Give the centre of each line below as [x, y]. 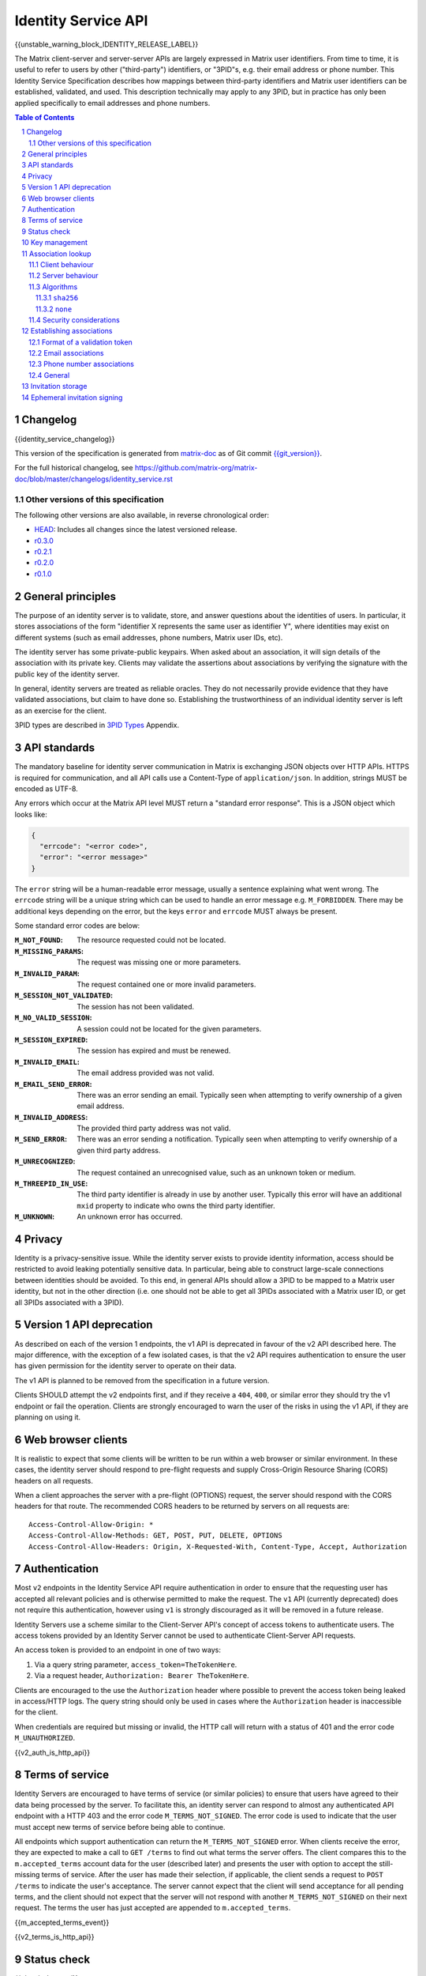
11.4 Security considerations [74, 319]
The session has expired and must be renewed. [154, 1050]
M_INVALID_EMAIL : [47, 1062]
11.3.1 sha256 [57, 298]
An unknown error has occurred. [130, 1216]
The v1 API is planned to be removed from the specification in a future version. [142, 1380]
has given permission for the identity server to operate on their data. [125, 1366]
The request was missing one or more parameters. [159, 962]
